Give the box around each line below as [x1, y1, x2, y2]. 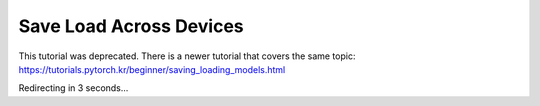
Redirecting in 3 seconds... [18, 82, 129, 94]
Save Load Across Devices [18, 15, 244, 37]
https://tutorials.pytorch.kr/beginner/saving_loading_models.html [18, 63, 286, 75]
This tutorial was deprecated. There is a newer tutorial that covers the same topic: [18, 50, 356, 62]
